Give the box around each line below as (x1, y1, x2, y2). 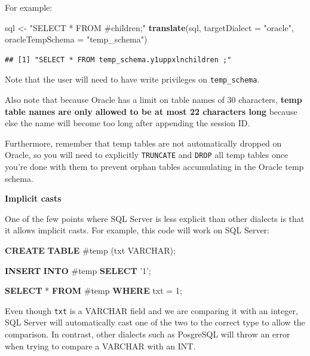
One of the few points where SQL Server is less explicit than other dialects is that (5, 212, 305, 224)
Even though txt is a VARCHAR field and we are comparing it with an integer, (5, 304, 298, 317)
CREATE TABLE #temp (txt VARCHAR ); (5, 244, 176, 257)
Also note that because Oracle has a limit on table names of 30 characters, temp (5, 93, 302, 106)
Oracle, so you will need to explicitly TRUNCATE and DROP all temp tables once (5, 148, 288, 161)
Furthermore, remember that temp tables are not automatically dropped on (5, 136, 282, 149)
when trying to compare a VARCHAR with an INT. (5, 339, 196, 352)
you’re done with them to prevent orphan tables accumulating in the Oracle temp (5, 160, 304, 173)
